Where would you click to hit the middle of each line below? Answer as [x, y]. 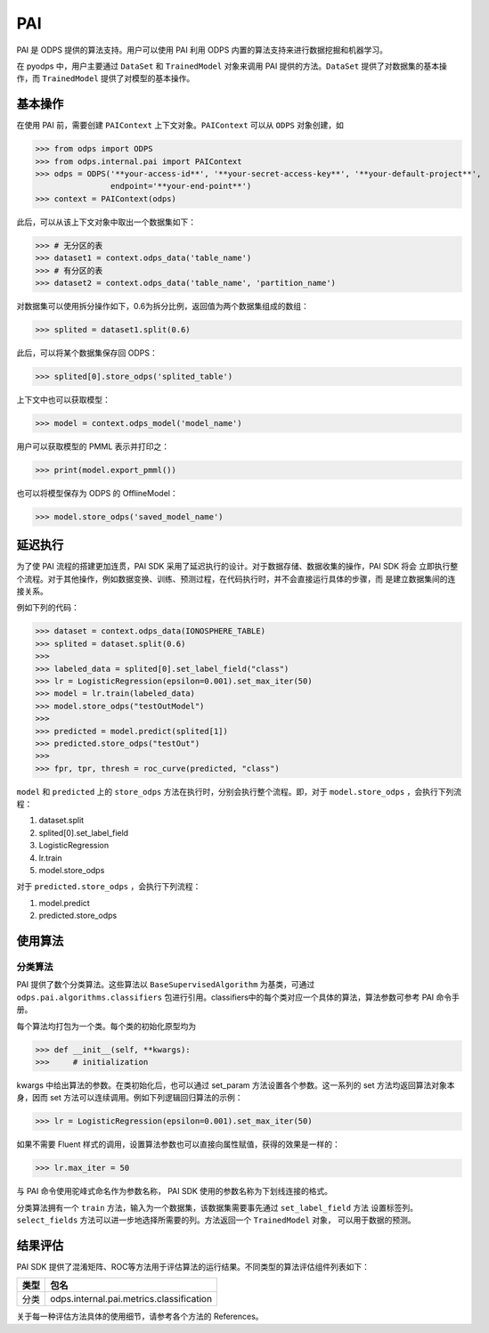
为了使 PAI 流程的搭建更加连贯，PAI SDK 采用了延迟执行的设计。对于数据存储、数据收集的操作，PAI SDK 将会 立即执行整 [237, 567]
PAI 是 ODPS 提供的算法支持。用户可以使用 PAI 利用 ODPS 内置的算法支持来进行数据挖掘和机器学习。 [202, 50]
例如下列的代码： [48, 608]
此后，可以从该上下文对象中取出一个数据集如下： [106, 222]
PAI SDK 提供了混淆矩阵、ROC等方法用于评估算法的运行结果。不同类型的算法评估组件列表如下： [193, 1266]
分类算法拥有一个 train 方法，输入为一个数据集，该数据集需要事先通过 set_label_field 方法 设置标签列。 [217, 1207]
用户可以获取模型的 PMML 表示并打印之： [93, 446]
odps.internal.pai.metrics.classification [131, 1299]
